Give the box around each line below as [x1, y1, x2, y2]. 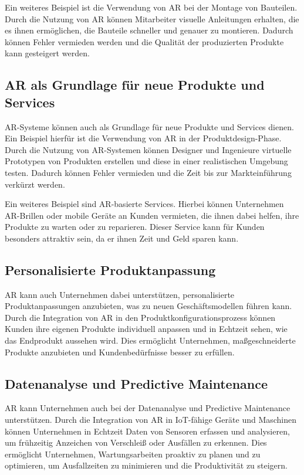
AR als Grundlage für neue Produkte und [5, 76, 265, 94]
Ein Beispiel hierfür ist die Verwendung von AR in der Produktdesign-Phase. [5, 132, 282, 144]
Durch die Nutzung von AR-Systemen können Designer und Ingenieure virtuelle [5, 143, 292, 155]
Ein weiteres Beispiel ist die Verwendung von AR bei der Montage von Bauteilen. [5, 1, 298, 13]
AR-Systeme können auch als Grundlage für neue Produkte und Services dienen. [5, 120, 294, 133]
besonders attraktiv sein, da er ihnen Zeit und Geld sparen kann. [5, 232, 239, 244]
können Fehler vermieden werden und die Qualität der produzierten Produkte [5, 35, 284, 48]
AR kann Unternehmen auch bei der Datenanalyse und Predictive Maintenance [5, 402, 291, 414]
